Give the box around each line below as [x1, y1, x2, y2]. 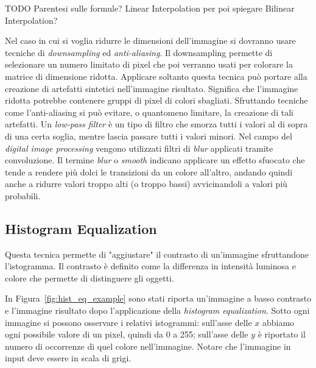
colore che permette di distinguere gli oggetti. [5, 271, 174, 284]
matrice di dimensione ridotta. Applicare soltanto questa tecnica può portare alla [5, 69, 307, 82]
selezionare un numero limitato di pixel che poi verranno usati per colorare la [5, 58, 293, 71]
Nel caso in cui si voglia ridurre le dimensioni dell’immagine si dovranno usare [5, 34, 296, 47]
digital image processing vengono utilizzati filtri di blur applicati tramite [5, 141, 273, 154]
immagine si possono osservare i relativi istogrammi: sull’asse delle [5, 316, 252, 328]
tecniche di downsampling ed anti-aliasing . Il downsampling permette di [5, 46, 273, 58]
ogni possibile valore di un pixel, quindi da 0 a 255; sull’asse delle [5, 328, 248, 341]
